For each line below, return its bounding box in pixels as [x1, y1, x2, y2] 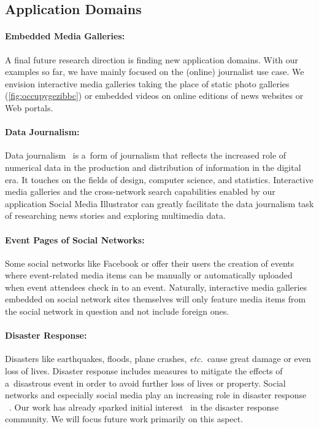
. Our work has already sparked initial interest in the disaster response [9, 400, 279, 413]
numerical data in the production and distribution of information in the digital [5, 160, 301, 173]
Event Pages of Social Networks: [5, 233, 145, 246]
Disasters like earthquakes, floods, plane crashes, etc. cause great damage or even [5, 352, 311, 365]
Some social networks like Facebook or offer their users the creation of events [5, 256, 294, 269]
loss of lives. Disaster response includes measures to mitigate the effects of [5, 364, 283, 377]
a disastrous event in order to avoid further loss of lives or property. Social [5, 376, 286, 389]
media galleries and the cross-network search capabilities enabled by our [5, 185, 275, 198]
